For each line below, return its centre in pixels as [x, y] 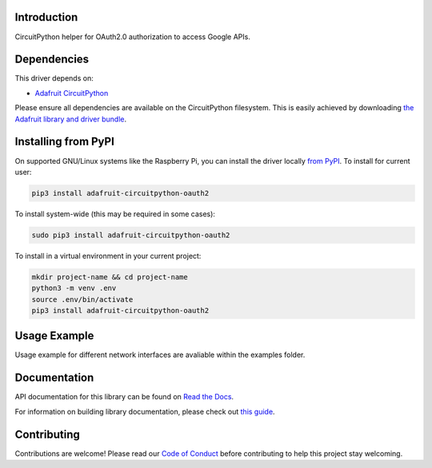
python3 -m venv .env [74, 288]
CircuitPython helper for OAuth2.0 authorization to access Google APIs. [133, 37]
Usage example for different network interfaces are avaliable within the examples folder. [160, 355]
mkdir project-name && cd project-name [110, 277]
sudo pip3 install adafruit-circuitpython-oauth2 [131, 235]
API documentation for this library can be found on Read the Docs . [124, 397]
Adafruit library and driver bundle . [71, 119]
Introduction [46, 17]
